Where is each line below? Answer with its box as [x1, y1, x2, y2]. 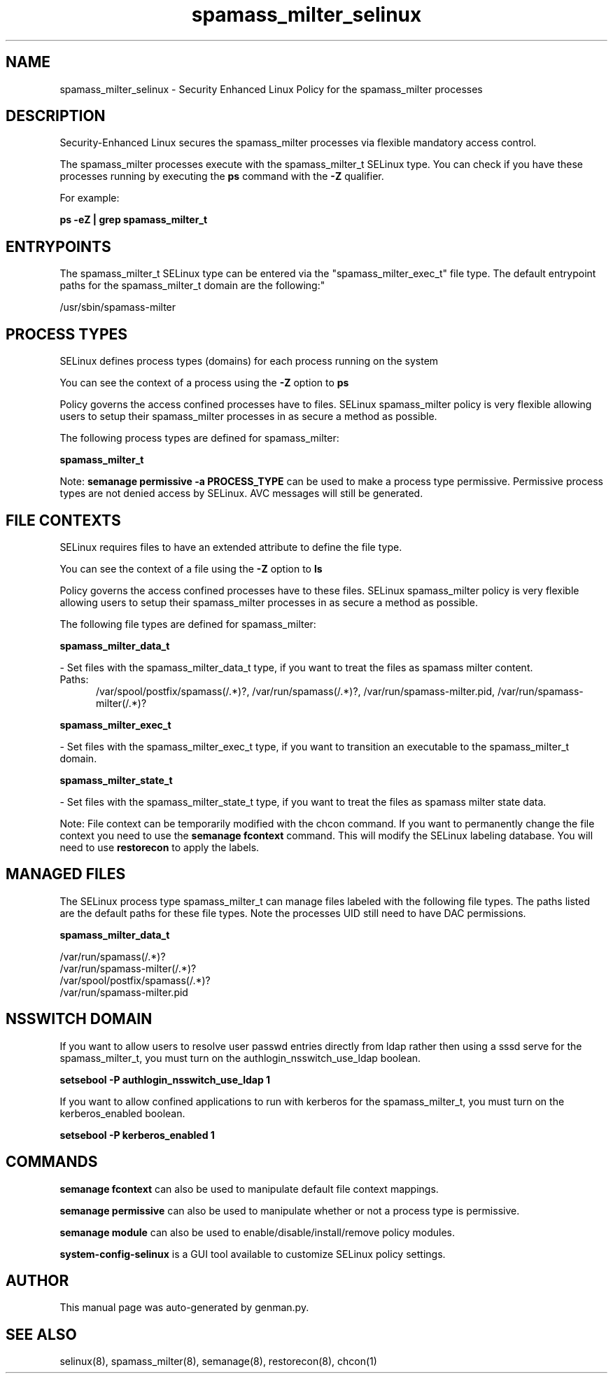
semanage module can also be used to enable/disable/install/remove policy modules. [59, 1226, 456, 1238]
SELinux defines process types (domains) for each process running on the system [59, 355, 439, 367]
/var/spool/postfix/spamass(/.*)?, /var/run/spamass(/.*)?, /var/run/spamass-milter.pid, [96, 685, 495, 697]
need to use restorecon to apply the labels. [59, 841, 260, 853]
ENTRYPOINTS [6, 237, 111, 255]
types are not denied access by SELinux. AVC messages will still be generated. [59, 487, 423, 500]
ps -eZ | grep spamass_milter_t [59, 213, 208, 226]
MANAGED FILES [6, 865, 126, 883]
